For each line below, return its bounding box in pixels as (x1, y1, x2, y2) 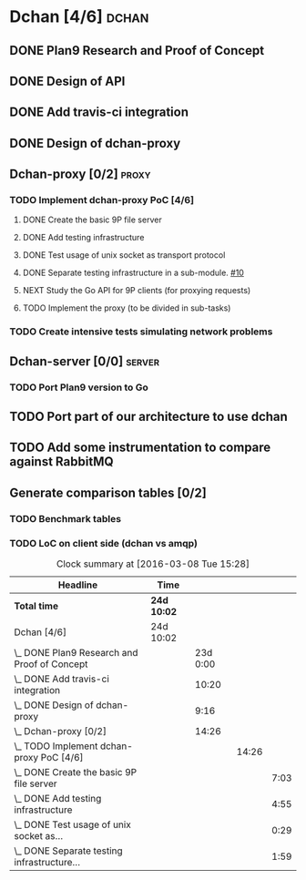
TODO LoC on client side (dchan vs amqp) (9, 537, 199, 549)
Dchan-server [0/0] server (9, 353, 160, 369)
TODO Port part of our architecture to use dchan (9, 409, 289, 425)
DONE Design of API (9, 73, 126, 88)
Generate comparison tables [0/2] (9, 485, 207, 500)
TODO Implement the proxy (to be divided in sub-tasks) (22, 302, 231, 313)
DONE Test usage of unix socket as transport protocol (22, 250, 226, 261)
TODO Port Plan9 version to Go (9, 381, 148, 394)
